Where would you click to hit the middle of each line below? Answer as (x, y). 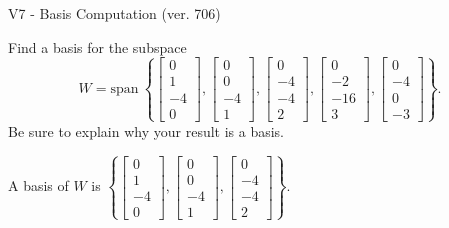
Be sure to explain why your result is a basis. (146, 130)
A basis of (38, 185)
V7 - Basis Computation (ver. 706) (114, 13)
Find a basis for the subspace (97, 46)
